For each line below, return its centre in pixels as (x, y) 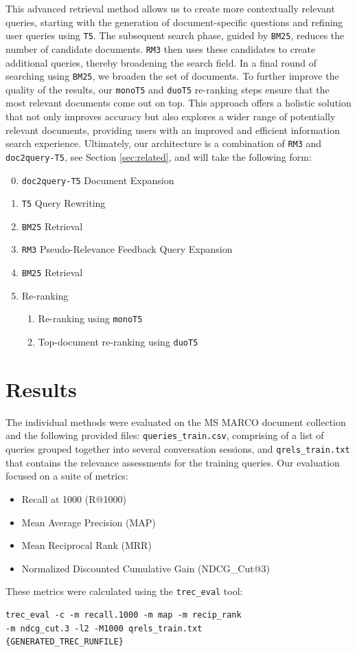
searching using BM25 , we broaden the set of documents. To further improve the (172, 76)
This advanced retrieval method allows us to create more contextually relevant (170, 8)
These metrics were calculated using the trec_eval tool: (124, 591)
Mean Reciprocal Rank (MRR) (87, 545)
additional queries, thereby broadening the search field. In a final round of (161, 62)
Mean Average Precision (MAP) (89, 522)
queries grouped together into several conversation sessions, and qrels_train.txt (178, 449)
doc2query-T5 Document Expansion (98, 180)
